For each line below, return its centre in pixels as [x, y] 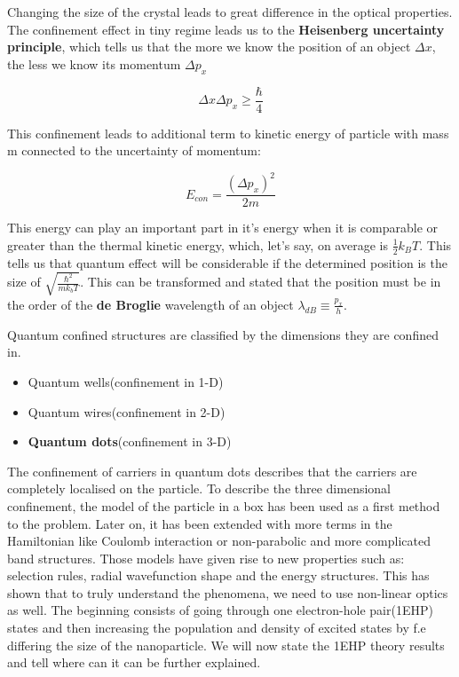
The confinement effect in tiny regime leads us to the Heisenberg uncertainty [226, 29]
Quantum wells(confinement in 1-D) [126, 381]
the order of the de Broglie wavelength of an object [150, 304]
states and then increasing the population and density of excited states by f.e [217, 628]
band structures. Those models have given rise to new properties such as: [206, 558]
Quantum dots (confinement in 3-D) [130, 441]
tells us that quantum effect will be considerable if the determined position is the [227, 262]
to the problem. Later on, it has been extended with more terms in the [200, 523]
